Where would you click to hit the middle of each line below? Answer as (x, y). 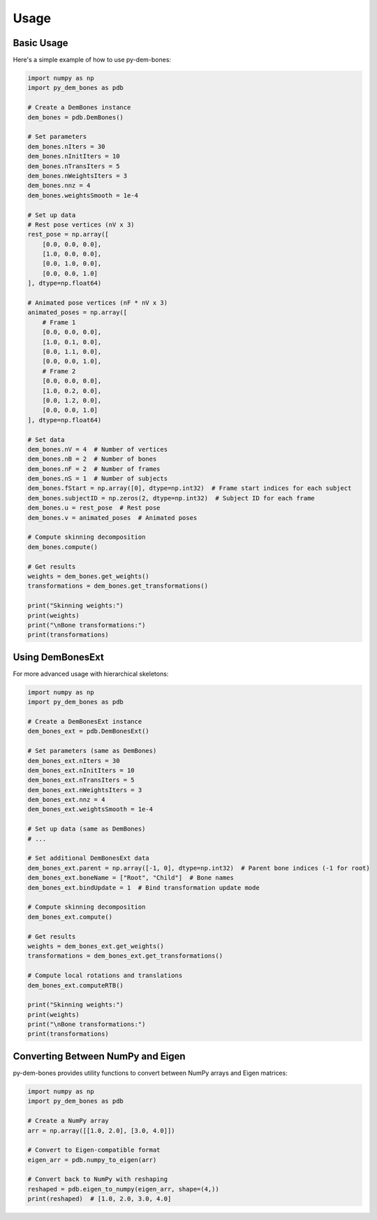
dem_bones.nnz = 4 (59, 186)
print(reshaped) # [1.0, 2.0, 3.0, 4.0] (99, 1199)
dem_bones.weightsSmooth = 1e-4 (83, 195)
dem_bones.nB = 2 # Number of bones (92, 459)
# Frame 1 (59, 322)
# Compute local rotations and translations (105, 976)
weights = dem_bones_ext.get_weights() (96, 946)
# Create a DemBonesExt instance (85, 721)
